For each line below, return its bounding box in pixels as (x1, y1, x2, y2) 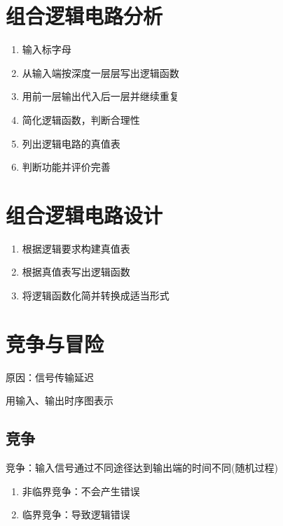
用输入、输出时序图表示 (6, 393, 113, 408)
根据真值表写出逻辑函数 (22, 264, 130, 279)
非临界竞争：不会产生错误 (22, 483, 140, 498)
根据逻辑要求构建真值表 (22, 241, 130, 255)
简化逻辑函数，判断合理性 (22, 112, 140, 127)
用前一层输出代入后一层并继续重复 (22, 89, 179, 104)
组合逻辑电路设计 (6, 200, 163, 229)
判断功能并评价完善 (22, 159, 111, 174)
